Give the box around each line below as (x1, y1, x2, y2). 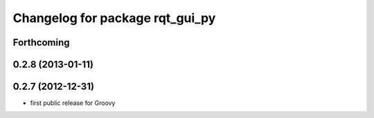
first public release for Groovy (30, 99, 116, 107)
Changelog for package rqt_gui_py (12, 10, 216, 26)
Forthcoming (12, 37, 70, 48)
